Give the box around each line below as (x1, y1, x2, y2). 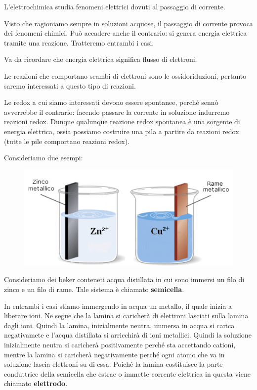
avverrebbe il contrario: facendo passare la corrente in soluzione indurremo (4, 106, 230, 117)
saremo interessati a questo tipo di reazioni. (4, 80, 136, 91)
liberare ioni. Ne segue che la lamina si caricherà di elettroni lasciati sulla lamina (4, 310, 249, 321)
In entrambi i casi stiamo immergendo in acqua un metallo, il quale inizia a (4, 300, 232, 311)
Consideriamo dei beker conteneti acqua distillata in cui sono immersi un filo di (4, 274, 245, 285)
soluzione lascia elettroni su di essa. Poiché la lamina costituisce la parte (4, 359, 223, 369)
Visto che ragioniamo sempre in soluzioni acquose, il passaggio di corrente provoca (4, 18, 253, 28)
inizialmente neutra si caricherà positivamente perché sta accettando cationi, (4, 339, 236, 349)
